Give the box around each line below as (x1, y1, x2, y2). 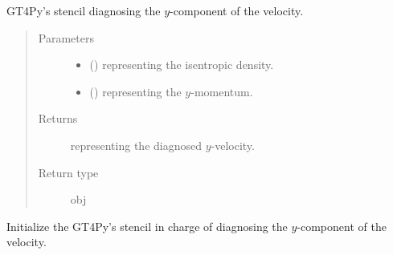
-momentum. (190, 83, 253, 99)
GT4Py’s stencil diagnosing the (6, 2, 161, 18)
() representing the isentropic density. (89, 56, 274, 73)
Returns (38, 110, 78, 127)
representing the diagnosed (70, 136, 202, 153)
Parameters (38, 29, 94, 46)
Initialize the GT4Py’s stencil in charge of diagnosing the (6, 217, 288, 234)
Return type (38, 164, 99, 180)
